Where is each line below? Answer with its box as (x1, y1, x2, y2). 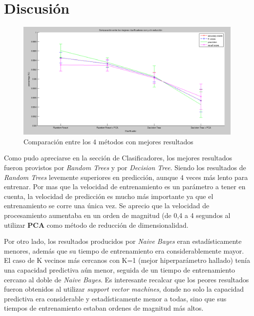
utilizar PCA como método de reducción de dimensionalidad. (4, 219, 189, 230)
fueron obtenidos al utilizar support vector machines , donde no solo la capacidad (4, 284, 244, 294)
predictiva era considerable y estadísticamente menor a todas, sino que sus (4, 293, 227, 303)
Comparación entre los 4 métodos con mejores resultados (23, 136, 193, 146)
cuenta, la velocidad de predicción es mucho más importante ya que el (4, 191, 213, 201)
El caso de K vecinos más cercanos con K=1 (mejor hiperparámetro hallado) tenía (4, 255, 250, 265)
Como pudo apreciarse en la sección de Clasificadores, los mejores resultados (4, 153, 233, 163)
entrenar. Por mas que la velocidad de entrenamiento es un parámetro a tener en (4, 181, 246, 192)
